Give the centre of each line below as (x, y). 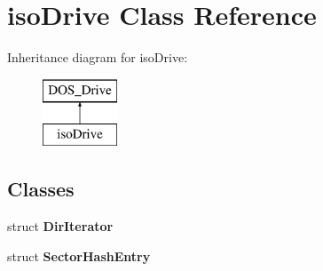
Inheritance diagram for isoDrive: (98, 57)
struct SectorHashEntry (79, 255)
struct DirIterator (60, 226)
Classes (41, 189)
